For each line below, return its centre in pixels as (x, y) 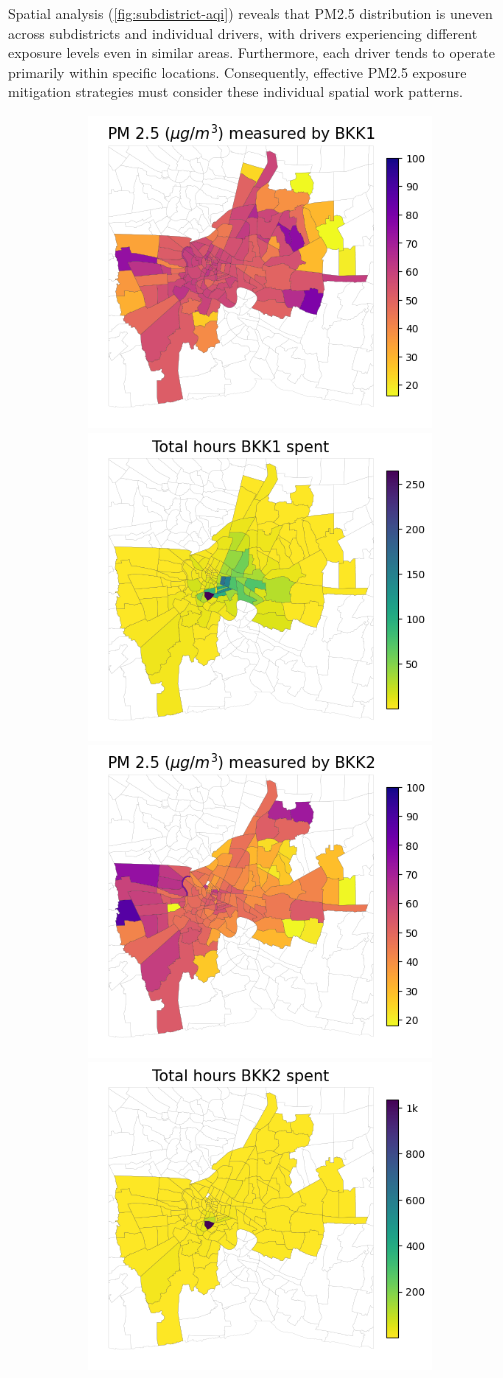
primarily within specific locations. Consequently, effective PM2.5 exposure (237, 71)
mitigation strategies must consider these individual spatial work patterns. (235, 91)
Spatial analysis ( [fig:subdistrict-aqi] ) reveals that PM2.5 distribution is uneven (250, 13)
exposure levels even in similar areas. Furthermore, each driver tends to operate (252, 52)
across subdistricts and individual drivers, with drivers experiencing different (243, 32)
